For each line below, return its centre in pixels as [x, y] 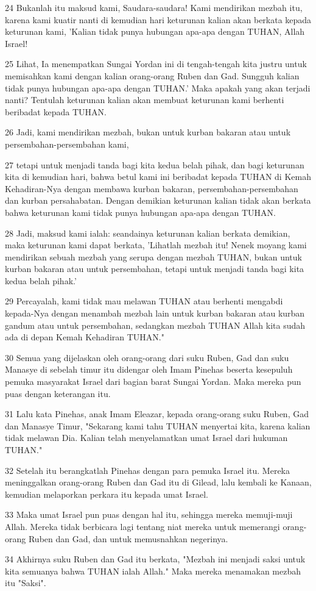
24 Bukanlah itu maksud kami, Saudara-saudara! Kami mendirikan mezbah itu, [154, 7]
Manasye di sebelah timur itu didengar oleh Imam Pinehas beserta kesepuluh [149, 369]
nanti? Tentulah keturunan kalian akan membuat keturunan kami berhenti [145, 100]
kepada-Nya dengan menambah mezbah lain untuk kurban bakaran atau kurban [155, 313]
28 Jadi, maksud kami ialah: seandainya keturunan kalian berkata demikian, [148, 233]
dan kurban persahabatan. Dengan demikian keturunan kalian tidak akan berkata [158, 200]
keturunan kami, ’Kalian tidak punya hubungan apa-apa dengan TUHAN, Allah [155, 31]
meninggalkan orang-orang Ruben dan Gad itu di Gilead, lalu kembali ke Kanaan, [158, 482]
